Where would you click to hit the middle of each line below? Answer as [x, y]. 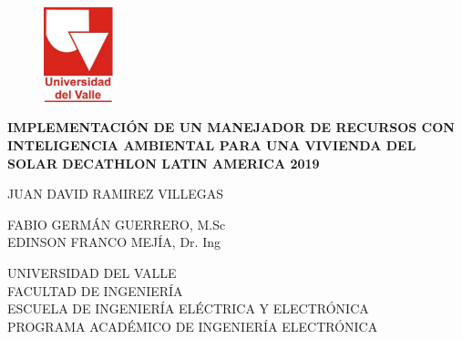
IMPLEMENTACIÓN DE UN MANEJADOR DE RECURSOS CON [231, 127]
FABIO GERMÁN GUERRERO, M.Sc [117, 224]
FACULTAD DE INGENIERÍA [95, 290]
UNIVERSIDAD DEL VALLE [92, 272]
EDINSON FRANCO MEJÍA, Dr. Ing [114, 242]
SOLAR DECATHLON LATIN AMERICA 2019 [164, 163]
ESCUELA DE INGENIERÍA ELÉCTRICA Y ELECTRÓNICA [188, 308]
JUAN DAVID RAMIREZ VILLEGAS [116, 194]
